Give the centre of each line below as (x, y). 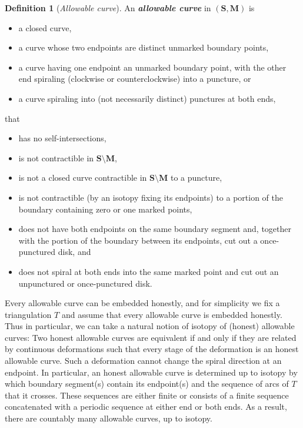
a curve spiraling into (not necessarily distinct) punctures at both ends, (147, 98)
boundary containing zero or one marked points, (105, 209)
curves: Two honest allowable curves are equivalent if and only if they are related (151, 337)
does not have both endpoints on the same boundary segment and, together (155, 229)
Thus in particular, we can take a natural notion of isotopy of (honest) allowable (150, 326)
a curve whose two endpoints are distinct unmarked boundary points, (144, 47)
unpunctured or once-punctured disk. (85, 283)
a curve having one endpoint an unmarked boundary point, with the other (152, 67)
